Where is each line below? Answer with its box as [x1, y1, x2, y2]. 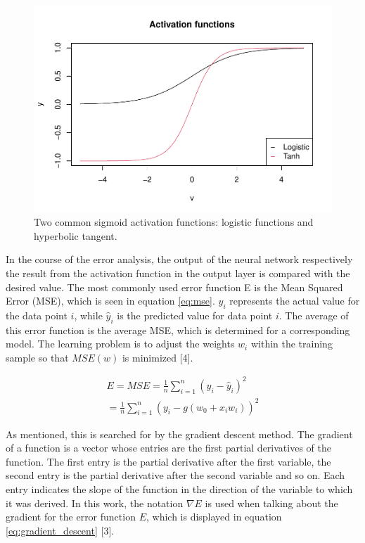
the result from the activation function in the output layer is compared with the [6, 265, 350, 280]
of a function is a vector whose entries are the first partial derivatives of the [6, 440, 331, 455]
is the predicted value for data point [117, 307, 273, 322]
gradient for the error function [6, 509, 136, 524]
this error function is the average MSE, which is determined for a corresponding [6, 322, 350, 337]
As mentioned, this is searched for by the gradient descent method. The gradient [6, 426, 353, 441]
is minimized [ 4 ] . [122, 350, 193, 364]
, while [74, 307, 103, 322]
